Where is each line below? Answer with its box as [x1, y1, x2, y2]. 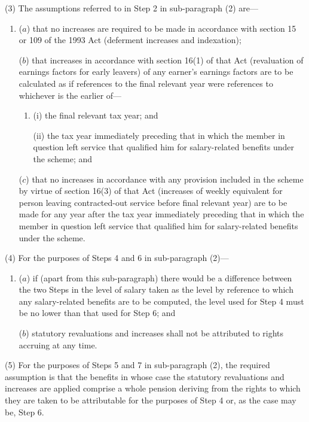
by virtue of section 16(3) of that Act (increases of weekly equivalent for [19, 184, 283, 197]
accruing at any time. [19, 338, 97, 351]
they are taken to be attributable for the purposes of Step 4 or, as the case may [5, 394, 296, 406]
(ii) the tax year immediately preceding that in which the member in [33, 129, 285, 141]
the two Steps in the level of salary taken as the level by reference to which [19, 283, 293, 296]
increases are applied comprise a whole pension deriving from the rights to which [5, 382, 301, 394]
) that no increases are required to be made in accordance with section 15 [26, 22, 296, 34]
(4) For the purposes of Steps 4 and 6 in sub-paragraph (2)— [5, 251, 229, 264]
